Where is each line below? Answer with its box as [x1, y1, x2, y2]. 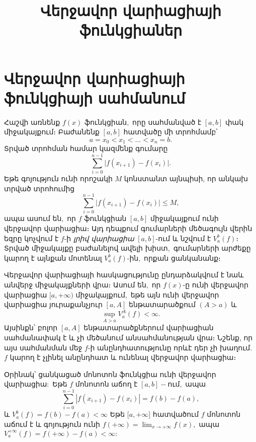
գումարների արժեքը [173, 243, 251, 253]
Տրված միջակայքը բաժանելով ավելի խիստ [4, 243, 168, 253]
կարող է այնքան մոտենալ [4, 252, 102, 263]
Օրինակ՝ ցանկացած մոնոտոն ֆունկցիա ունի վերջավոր [4, 369, 216, 379]
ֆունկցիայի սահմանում [4, 87, 185, 108]
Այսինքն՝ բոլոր [4, 322, 58, 333]
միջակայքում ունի [150, 213, 219, 224]
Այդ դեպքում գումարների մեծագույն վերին [92, 223, 252, 233]
